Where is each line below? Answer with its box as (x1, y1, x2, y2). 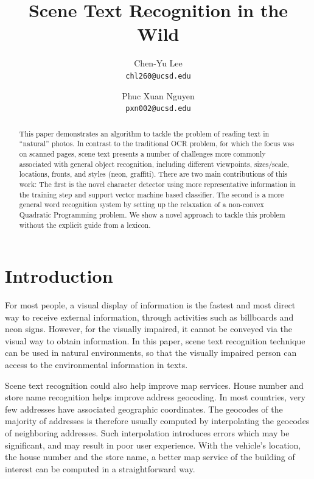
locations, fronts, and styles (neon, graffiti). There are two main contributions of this (19, 169, 287, 179)
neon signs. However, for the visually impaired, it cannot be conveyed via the (5, 322, 293, 335)
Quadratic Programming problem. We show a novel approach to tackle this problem (19, 209, 285, 219)
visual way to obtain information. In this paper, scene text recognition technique (5, 334, 305, 347)
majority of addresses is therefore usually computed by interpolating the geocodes (5, 414, 310, 427)
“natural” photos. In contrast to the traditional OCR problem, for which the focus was (19, 138, 295, 149)
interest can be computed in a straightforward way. (5, 462, 195, 475)
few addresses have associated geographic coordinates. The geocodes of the (5, 402, 283, 415)
